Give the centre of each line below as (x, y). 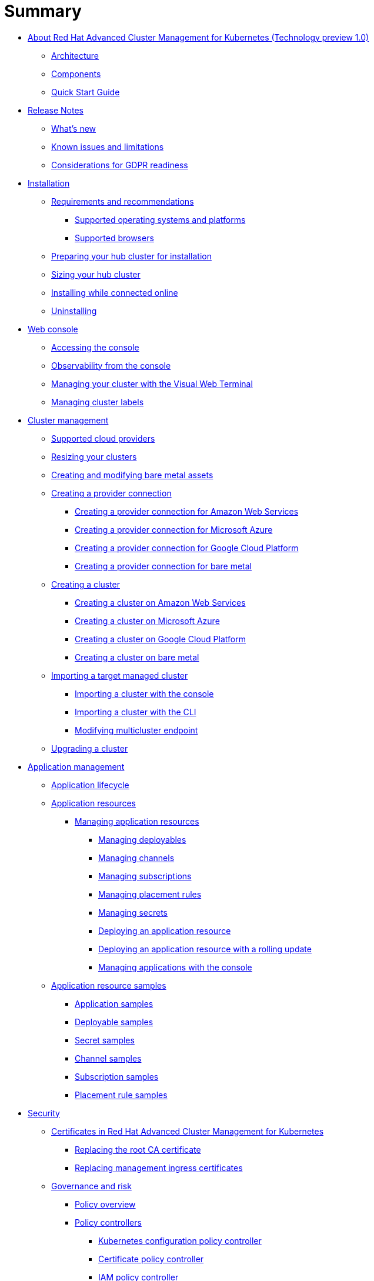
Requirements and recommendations (123, 201)
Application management (76, 766)
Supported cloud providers (103, 438)
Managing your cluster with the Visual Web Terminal (152, 383)
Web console (53, 329)
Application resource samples (109, 985)
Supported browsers (114, 238)
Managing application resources (137, 821)
